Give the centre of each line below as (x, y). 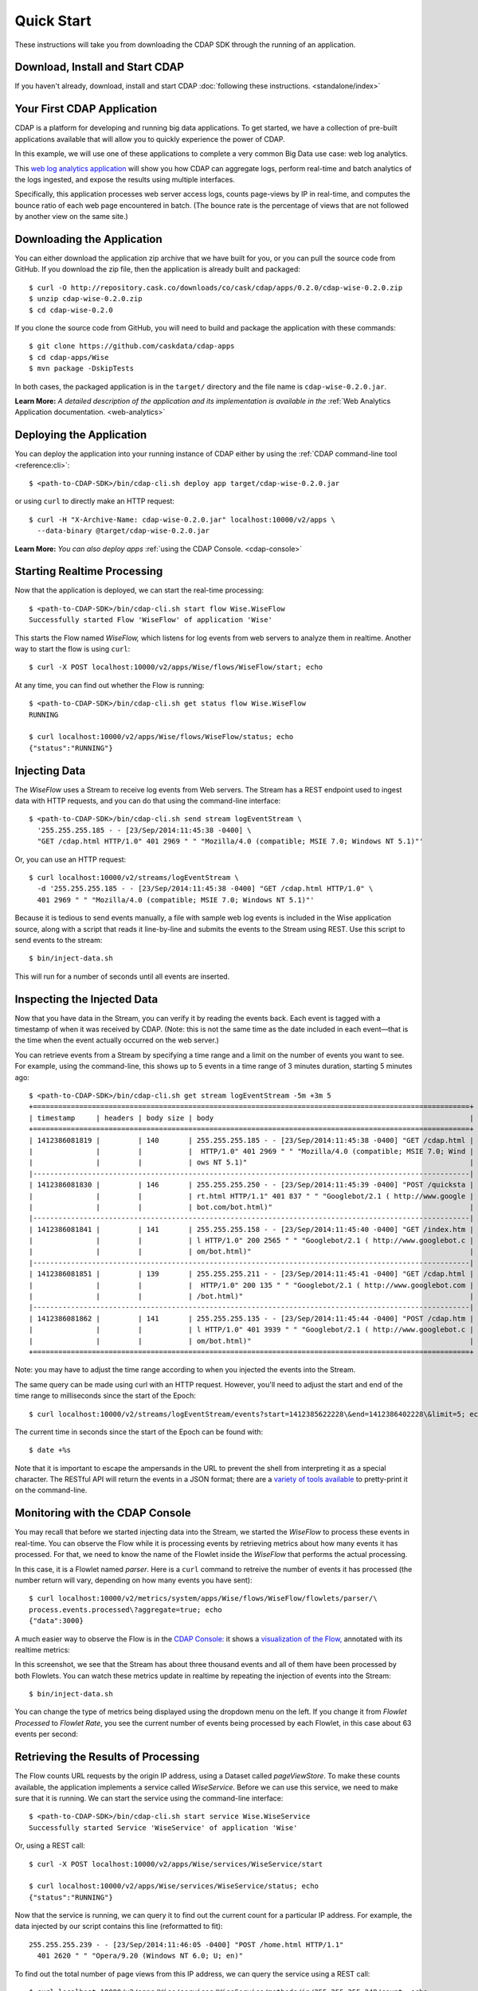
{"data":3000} (56, 1621)
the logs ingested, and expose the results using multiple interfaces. (125, 179)
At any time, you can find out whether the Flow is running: (110, 685)
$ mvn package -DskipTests (82, 369)
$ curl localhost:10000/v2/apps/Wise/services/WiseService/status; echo (174, 1886)
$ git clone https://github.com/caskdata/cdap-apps (132, 346)
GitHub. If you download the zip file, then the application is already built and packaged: (157, 269)
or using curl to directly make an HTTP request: (95, 501)
